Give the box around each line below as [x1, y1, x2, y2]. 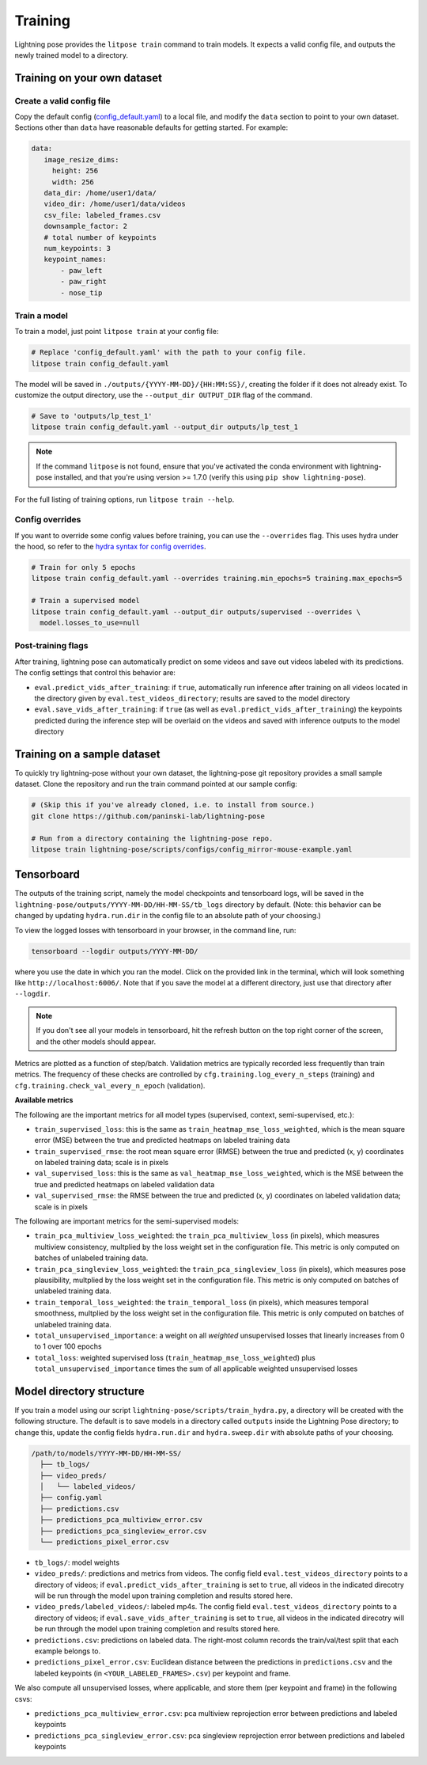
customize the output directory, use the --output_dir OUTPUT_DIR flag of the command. [14, 390, 312, 400]
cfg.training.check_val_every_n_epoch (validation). [14, 1080, 206, 1090]
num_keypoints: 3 [43, 244, 111, 252]
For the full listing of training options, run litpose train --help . [14, 495, 235, 504]
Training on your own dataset [14, 71, 162, 85]
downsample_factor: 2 [43, 222, 128, 231]
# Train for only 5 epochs [31, 563, 136, 572]
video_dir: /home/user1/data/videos [43, 199, 186, 209]
